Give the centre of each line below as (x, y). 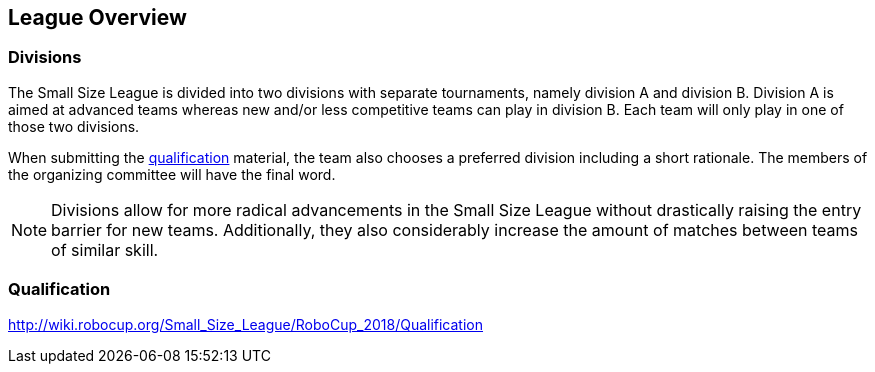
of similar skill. (105, 249)
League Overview (97, 17)
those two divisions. (74, 126)
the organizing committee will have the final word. (172, 174)
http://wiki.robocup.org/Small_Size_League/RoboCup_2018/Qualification (246, 324)
